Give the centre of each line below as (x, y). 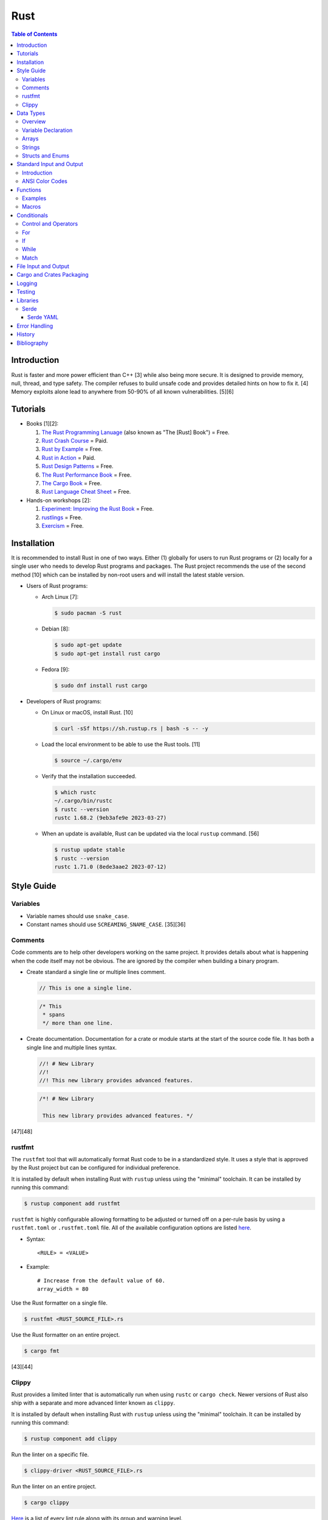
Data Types (31, 113)
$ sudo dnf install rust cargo (101, 685)
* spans (54, 1014)
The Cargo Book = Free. (72, 483)
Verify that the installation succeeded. (89, 776)
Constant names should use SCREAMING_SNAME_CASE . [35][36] (106, 925)
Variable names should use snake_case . (78, 916)
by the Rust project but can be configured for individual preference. (96, 1168)
